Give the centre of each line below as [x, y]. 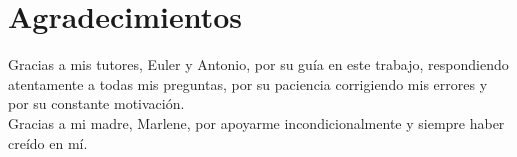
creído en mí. [48, 142]
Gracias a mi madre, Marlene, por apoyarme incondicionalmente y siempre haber [256, 122]
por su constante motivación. [96, 103]
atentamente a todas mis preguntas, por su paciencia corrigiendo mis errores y [248, 83]
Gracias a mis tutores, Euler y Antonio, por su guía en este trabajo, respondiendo [258, 64]
